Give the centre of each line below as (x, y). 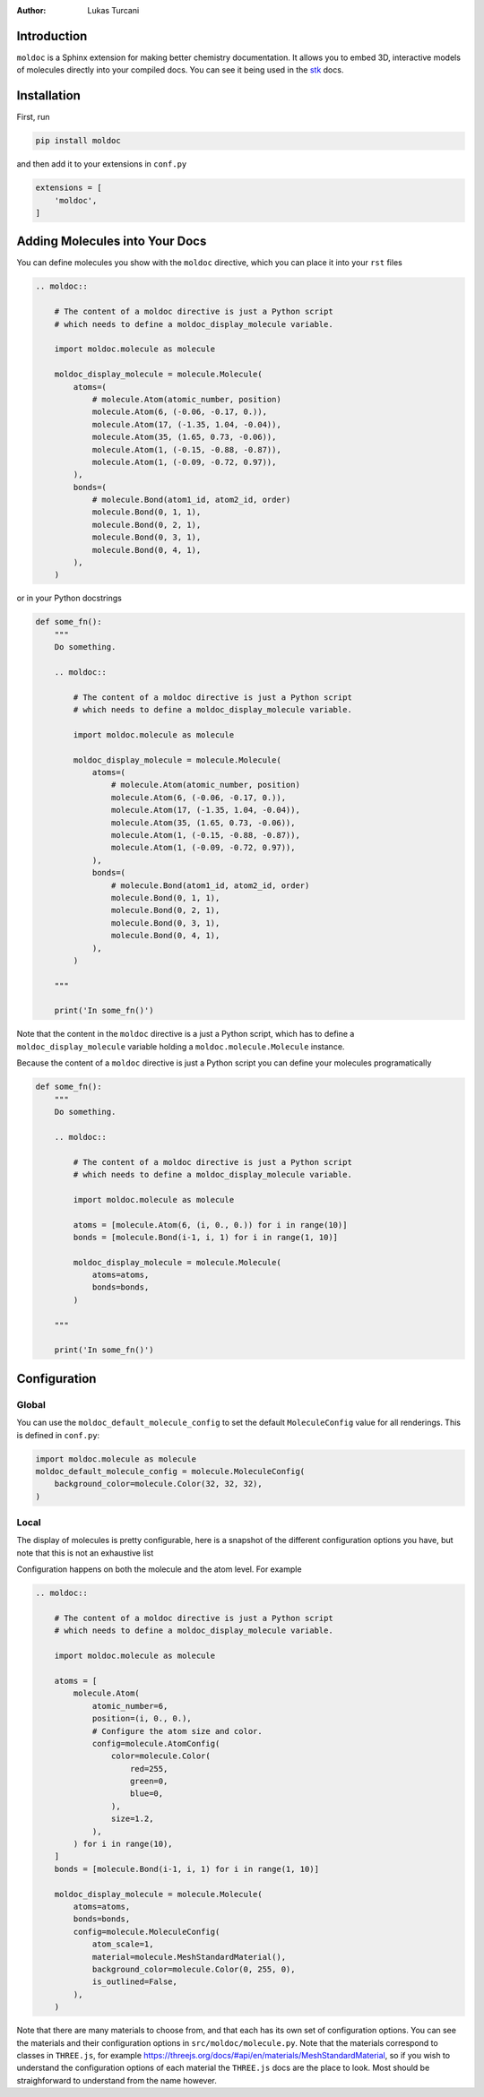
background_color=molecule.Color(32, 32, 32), (159, 1484)
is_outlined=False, (135, 1982)
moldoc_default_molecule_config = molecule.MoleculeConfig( (170, 1471)
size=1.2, (132, 1819)
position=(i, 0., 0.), (142, 1719)
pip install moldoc (78, 141)
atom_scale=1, (123, 1944)
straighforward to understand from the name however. (117, 2080)
